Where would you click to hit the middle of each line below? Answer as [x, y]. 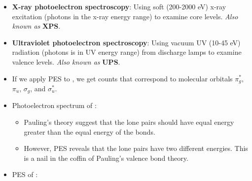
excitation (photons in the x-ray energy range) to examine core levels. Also [125, 16]
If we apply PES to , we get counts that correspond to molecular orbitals [122, 78]
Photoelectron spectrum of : [54, 105]
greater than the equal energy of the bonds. [90, 131]
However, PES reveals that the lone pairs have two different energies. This [136, 148]
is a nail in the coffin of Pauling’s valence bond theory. [106, 158]
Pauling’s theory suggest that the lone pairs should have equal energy [129, 122]
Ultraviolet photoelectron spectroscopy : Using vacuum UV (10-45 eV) [126, 42]
